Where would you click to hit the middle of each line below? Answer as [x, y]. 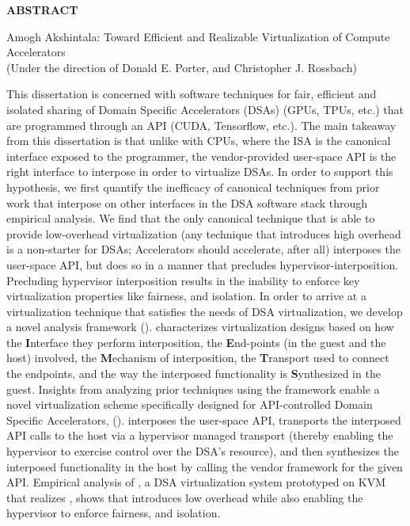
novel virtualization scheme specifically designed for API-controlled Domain [190, 404]
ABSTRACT [42, 10]
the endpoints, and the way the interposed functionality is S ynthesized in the [194, 374]
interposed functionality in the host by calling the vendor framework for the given [205, 466]
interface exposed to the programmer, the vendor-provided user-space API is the [201, 156]
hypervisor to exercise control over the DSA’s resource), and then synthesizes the [203, 451]
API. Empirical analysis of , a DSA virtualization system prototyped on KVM [196, 482]
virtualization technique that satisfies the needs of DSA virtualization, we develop [205, 311]
